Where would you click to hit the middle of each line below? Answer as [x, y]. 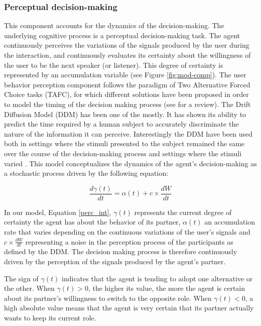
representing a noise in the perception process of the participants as [129, 241]
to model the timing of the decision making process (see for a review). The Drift [127, 104]
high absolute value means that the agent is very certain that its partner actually [129, 308]
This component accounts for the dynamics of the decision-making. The [114, 25]
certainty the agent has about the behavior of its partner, [92, 222]
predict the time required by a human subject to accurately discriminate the [121, 124]
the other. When [29, 288]
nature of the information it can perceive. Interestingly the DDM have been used [128, 133]
